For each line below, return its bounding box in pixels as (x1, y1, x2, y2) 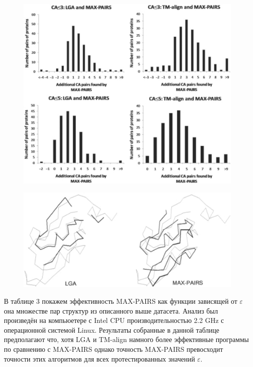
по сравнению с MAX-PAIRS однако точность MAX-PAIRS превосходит (4, 343, 223, 354)
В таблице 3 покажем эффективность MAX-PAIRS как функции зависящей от (4, 296, 237, 306)
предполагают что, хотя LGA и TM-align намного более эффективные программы (4, 334, 249, 344)
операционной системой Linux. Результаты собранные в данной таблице (4, 324, 219, 335)
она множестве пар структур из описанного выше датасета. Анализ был (4, 305, 218, 316)
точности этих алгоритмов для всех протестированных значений (4, 353, 195, 364)
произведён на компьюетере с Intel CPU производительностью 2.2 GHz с (4, 315, 224, 325)
